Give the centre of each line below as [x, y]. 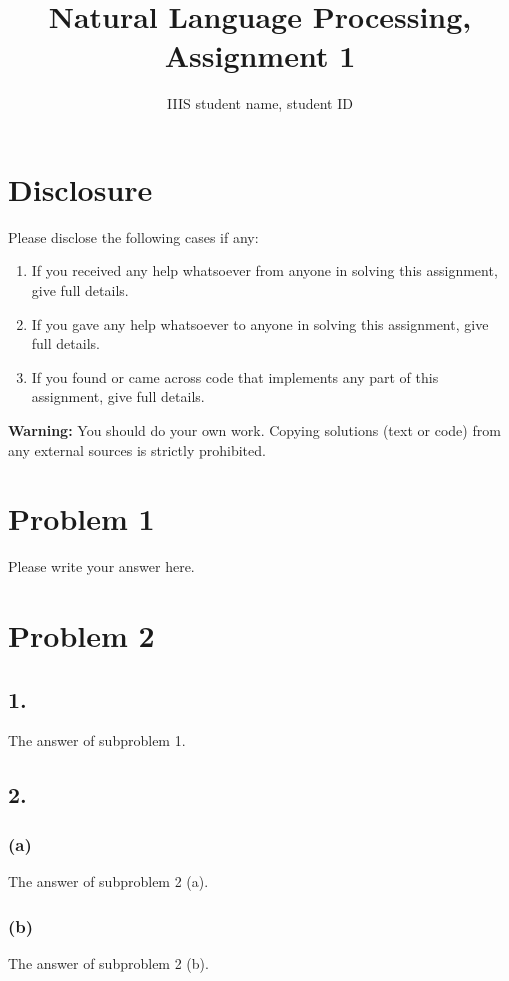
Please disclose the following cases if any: [133, 236]
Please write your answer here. [101, 566]
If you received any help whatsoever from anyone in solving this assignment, [264, 270]
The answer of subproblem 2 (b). [108, 962]
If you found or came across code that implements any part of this [235, 376]
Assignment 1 [260, 55]
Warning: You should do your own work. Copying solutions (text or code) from [254, 430]
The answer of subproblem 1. [97, 740]
